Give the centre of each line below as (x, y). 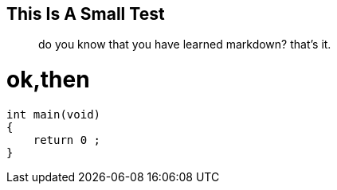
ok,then (48, 80)
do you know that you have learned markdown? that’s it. (185, 45)
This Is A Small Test (86, 14)
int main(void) (54, 114)
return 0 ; (67, 140)
